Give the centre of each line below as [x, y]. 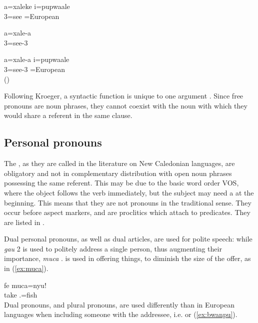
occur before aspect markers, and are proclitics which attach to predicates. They [127, 212]
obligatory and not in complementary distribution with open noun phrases [118, 173]
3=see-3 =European [35, 69]
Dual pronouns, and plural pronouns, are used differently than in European [119, 304]
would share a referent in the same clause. [68, 115]
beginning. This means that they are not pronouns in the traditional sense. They [128, 202]
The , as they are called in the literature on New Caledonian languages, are [119, 163]
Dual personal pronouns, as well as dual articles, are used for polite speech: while [128, 239]
